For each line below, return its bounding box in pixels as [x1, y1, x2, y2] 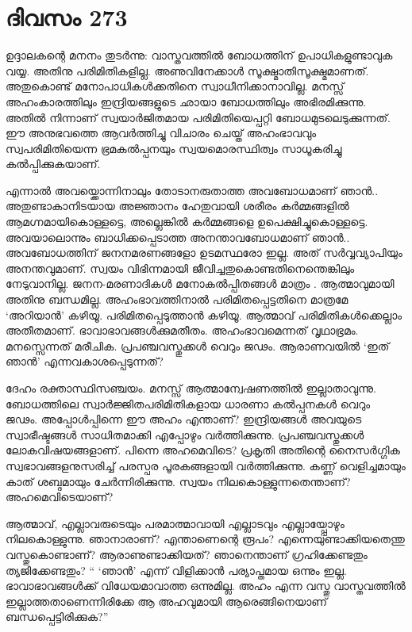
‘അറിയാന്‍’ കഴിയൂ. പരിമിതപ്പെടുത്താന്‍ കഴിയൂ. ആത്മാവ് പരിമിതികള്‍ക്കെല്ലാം [6, 306, 402, 323]
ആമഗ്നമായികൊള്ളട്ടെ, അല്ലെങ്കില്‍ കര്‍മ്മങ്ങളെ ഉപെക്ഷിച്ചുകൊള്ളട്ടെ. [6, 213, 368, 230]
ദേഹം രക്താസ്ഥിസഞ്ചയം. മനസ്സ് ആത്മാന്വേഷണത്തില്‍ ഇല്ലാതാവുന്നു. [6, 380, 376, 396]
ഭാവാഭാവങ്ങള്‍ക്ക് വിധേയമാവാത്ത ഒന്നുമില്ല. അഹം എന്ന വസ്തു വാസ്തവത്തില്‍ [6, 577, 406, 594]
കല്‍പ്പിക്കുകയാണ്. [6, 155, 101, 172]
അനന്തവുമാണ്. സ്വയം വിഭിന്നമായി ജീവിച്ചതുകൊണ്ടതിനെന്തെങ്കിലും [6, 259, 355, 276]
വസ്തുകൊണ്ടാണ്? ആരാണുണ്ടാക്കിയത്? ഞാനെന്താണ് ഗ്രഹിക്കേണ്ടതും [6, 546, 368, 562]
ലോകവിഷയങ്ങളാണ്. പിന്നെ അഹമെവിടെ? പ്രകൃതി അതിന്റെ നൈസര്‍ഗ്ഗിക [6, 442, 400, 458]
